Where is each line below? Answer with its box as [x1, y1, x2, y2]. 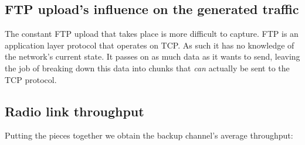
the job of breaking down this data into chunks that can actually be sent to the [5, 61, 290, 74]
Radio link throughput [5, 102, 144, 120]
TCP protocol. [5, 73, 57, 85]
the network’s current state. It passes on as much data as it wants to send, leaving [5, 50, 300, 63]
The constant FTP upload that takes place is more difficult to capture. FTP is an [5, 27, 299, 40]
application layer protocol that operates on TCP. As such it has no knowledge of [5, 39, 294, 51]
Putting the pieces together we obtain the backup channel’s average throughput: [5, 129, 293, 141]
